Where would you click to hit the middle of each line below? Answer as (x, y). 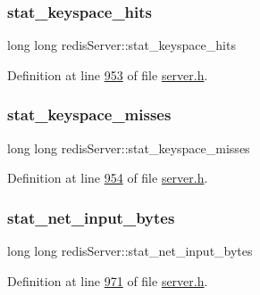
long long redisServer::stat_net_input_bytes (130, 251)
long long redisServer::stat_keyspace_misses (129, 147)
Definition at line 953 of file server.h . (108, 74)
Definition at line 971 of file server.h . (108, 280)
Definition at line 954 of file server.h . (108, 178)
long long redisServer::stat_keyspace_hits (122, 45)
